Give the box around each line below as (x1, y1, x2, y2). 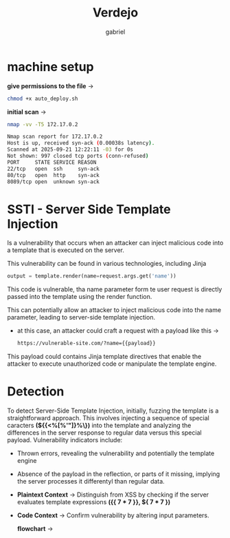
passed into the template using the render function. (7, 293, 152, 301)
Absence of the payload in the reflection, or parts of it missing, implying (16, 470, 220, 478)
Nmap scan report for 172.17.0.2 (7, 133, 103, 141)
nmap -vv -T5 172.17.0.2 (7, 121, 78, 128)
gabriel (105, 28, 126, 36)
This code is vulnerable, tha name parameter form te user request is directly (7, 285, 222, 293)
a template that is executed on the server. (7, 246, 125, 254)
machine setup (7, 59, 94, 74)
